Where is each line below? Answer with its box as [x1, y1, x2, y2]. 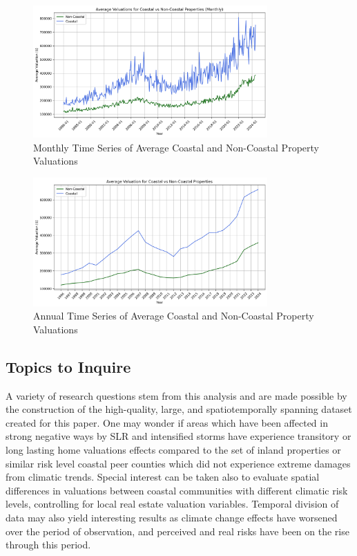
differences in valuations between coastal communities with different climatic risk [6, 483, 348, 497]
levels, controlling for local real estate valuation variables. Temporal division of [6, 497, 339, 511]
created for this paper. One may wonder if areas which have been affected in [6, 415, 328, 429]
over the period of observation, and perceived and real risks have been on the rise [6, 523, 349, 538]
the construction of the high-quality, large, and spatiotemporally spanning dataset [6, 402, 352, 416]
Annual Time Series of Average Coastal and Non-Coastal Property [33, 308, 314, 323]
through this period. [6, 537, 91, 552]
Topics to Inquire [6, 355, 131, 377]
